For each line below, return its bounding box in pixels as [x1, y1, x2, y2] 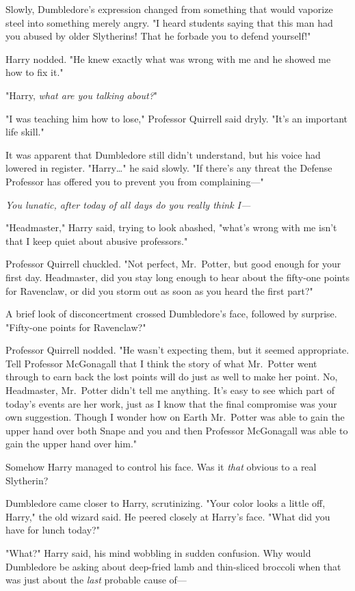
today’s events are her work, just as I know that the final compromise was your [5, 396, 337, 410]
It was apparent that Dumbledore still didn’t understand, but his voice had [5, 147, 321, 161]
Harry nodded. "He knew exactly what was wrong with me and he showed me [5, 51, 331, 66]
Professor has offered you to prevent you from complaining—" [5, 174, 264, 188]
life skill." [5, 124, 44, 139]
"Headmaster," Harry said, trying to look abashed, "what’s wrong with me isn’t [5, 220, 337, 235]
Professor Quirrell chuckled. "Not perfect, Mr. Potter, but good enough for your [5, 257, 341, 271]
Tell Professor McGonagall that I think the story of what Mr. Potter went [5, 356, 317, 370]
